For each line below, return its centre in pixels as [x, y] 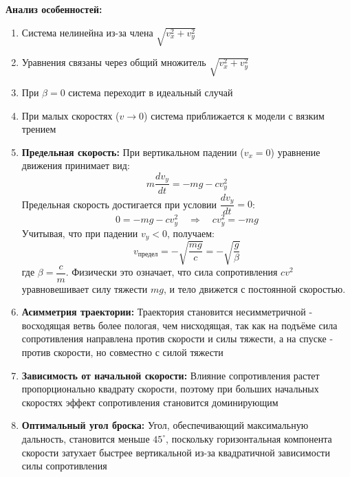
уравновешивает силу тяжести [85, 288]
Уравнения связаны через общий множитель [114, 62]
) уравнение [295, 152]
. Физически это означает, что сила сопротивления [172, 271]
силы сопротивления [64, 466]
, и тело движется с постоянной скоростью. [255, 288]
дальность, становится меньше [86, 438]
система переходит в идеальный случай [151, 92]
